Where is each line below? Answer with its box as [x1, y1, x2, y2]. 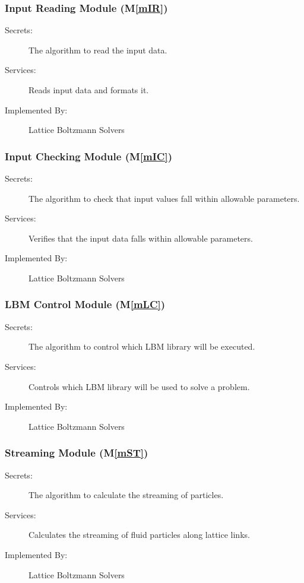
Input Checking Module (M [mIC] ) [5, 148, 173, 163]
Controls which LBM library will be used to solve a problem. [28, 380, 250, 392]
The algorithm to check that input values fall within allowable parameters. [28, 192, 300, 204]
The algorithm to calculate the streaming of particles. [28, 489, 224, 501]
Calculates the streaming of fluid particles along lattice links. [28, 528, 250, 541]
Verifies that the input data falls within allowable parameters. [28, 232, 253, 244]
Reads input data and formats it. [28, 84, 149, 96]
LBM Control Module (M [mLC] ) [5, 297, 166, 312]
